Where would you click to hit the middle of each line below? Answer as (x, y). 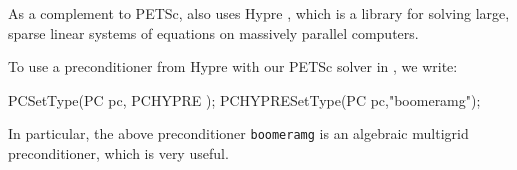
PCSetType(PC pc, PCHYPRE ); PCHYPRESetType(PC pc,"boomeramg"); (244, 99)
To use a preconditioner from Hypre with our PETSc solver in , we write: (233, 66)
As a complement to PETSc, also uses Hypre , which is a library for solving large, (259, 13)
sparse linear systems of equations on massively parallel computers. (213, 32)
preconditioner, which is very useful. (118, 153)
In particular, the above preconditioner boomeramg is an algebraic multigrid (238, 133)
